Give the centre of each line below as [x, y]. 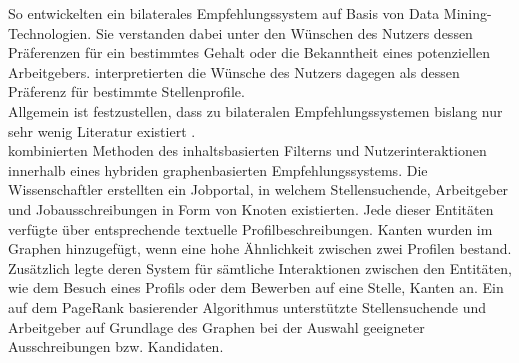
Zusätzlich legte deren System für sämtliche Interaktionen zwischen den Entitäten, [260, 267]
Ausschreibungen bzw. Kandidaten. [116, 346]
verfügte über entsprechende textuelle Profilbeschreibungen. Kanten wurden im [250, 228]
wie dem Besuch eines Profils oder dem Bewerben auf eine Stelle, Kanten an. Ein [256, 287]
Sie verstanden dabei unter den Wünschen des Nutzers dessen [284, 32]
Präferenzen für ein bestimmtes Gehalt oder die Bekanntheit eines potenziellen [249, 52]
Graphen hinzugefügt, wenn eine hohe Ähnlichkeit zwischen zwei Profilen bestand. [260, 248]
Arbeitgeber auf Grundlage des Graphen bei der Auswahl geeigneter [216, 326]
